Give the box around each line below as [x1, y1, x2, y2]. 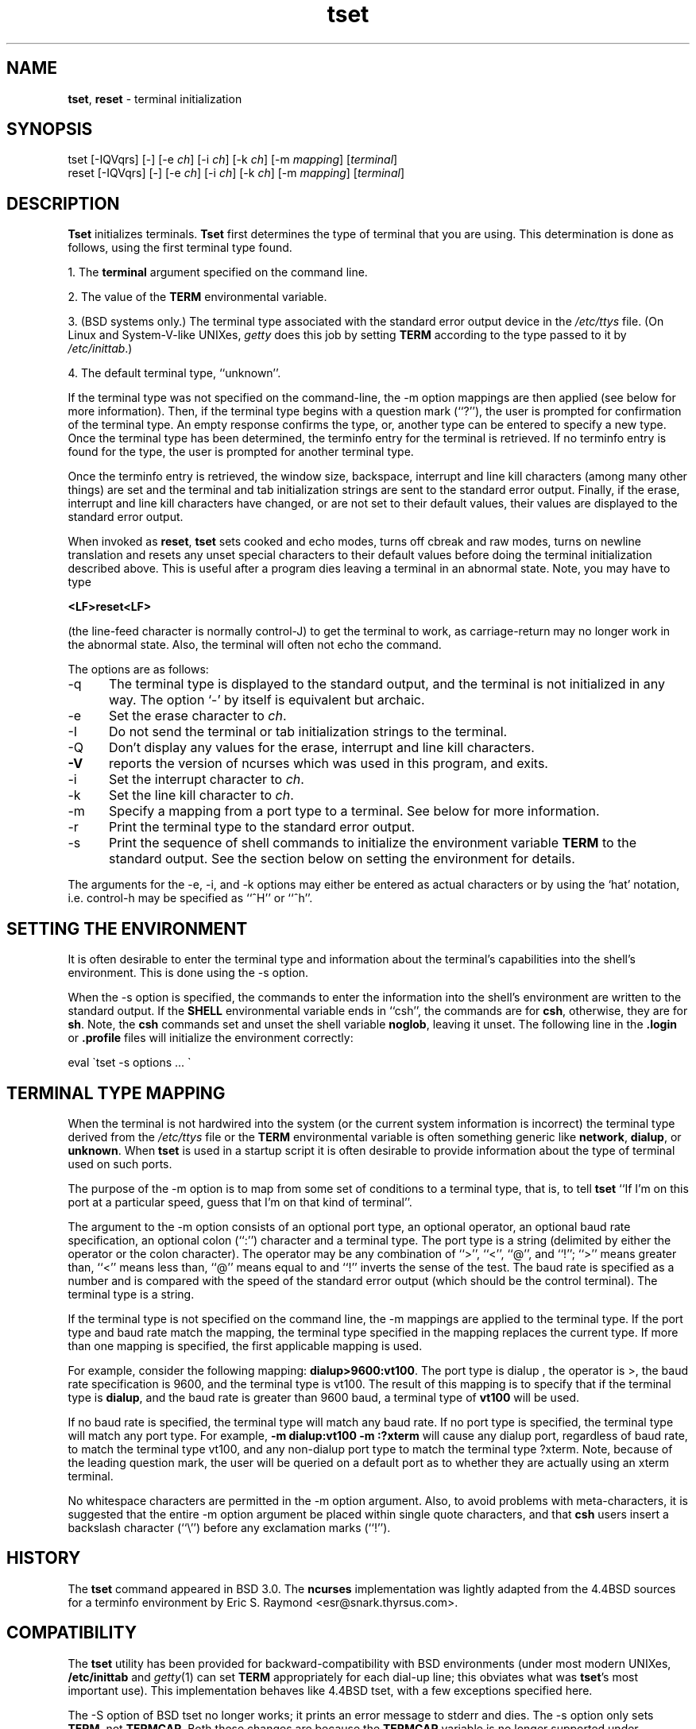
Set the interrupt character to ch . [108, 771, 304, 788]
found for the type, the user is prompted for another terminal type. [68, 445, 414, 459]
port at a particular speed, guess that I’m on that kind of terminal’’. [68, 1194, 412, 1209]
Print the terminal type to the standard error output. [108, 819, 416, 836]
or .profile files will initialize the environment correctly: [68, 1031, 354, 1045]
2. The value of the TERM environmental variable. [68, 290, 327, 304]
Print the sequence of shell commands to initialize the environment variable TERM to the [108, 835, 637, 851]
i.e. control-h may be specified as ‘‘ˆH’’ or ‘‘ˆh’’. [68, 891, 313, 905]
